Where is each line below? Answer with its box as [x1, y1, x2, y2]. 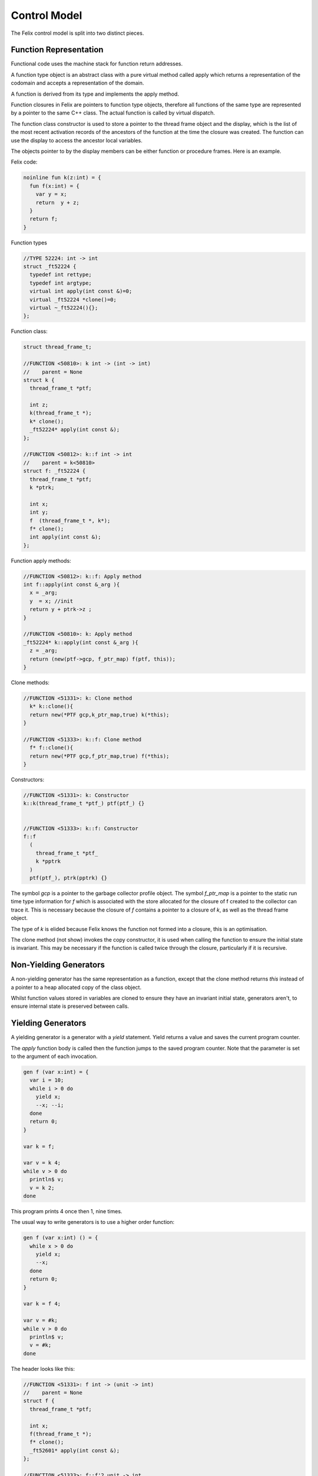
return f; [29, 215, 58, 223]
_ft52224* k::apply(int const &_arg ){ [23, 639, 138, 646]
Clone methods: [11, 679, 50, 686]
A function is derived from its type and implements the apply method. [11, 90, 180, 97]
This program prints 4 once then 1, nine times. [11, 1207, 122, 1214]
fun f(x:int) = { [29, 182, 79, 189]
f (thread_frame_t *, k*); [29, 517, 111, 524]
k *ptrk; [29, 484, 55, 491]
